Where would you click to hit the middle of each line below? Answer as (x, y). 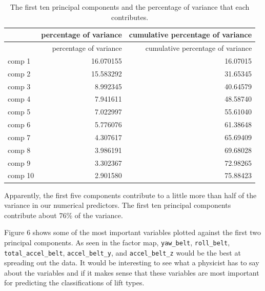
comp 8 (19, 150)
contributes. (130, 17)
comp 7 (19, 137)
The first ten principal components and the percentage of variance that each (130, 7)
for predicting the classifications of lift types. (74, 283)
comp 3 (19, 86)
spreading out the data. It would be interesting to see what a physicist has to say (132, 263)
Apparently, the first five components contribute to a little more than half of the (130, 195)
